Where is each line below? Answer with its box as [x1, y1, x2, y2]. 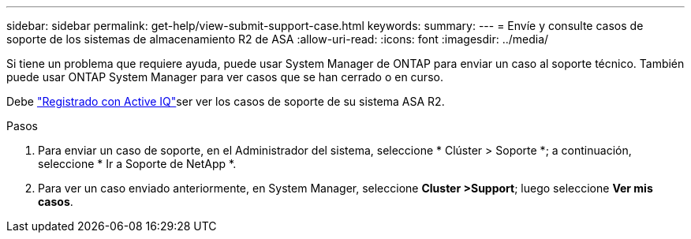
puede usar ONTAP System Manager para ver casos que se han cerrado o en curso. [6, 70, 443, 84]
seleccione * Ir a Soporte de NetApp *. [38, 157, 237, 170]
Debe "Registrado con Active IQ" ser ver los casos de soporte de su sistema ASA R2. [6, 95, 445, 108]
